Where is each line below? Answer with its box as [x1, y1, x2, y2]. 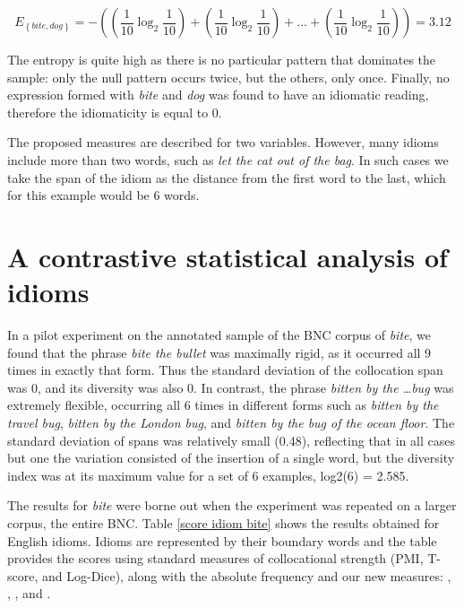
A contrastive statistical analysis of [7, 238, 448, 274]
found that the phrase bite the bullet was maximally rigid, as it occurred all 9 [7, 343, 432, 361]
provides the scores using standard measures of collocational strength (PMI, [7, 549, 424, 568]
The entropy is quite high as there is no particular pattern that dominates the [7, 50, 436, 68]
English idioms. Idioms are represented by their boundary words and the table [7, 531, 437, 550]
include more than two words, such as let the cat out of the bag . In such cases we [7, 150, 449, 169]
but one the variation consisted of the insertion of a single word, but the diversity [7, 448, 455, 467]
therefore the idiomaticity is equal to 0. [7, 102, 222, 121]
